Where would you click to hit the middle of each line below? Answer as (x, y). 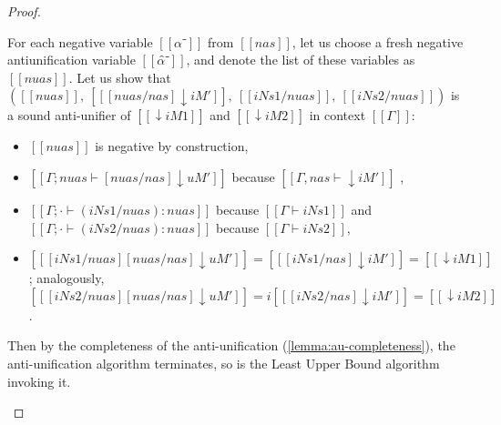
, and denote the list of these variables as (301, 60)
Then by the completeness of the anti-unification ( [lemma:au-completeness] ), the (231, 345)
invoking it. (39, 381)
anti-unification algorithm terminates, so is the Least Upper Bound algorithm (224, 363)
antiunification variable (72, 60)
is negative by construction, (172, 146)
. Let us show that (120, 77)
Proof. (24, 11)
